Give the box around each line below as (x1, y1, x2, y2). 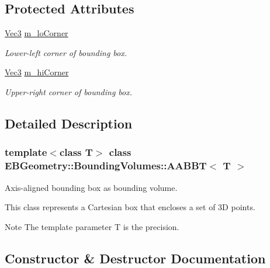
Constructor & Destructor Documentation (5, 249, 266, 267)
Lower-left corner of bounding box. (5, 46, 127, 58)
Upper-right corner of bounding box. (5, 85, 133, 98)
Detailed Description (5, 114, 133, 132)
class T (59, 145, 93, 159)
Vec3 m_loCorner (5, 27, 68, 39)
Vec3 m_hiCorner (5, 66, 69, 78)
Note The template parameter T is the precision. (5, 220, 179, 232)
